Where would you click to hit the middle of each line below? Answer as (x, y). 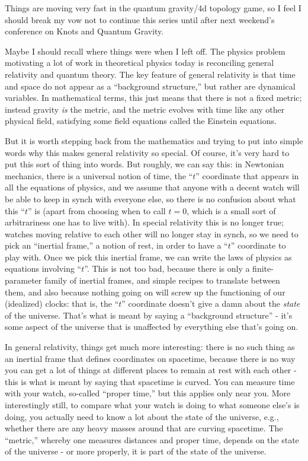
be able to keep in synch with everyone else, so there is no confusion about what (150, 198)
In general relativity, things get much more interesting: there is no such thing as (150, 347)
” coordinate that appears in (247, 175)
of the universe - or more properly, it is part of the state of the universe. (136, 451)
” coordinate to (258, 245)
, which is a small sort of (231, 210)
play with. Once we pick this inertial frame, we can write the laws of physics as (148, 257)
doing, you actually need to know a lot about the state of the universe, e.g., (142, 416)
